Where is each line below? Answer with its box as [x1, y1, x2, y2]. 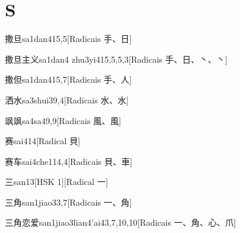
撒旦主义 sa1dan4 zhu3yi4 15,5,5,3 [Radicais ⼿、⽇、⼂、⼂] [5, 52, 228, 65]
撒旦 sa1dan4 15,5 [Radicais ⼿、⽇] [5, 32, 132, 45]
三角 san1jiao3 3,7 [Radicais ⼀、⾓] [5, 195, 132, 208]
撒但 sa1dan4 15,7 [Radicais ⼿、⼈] [5, 73, 132, 86]
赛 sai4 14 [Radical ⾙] [5, 134, 80, 147]
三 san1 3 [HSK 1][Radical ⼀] [5, 175, 108, 188]
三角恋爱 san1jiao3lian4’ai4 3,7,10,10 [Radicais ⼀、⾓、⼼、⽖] [5, 216, 236, 229]
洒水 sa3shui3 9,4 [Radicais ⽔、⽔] [5, 93, 129, 106]
